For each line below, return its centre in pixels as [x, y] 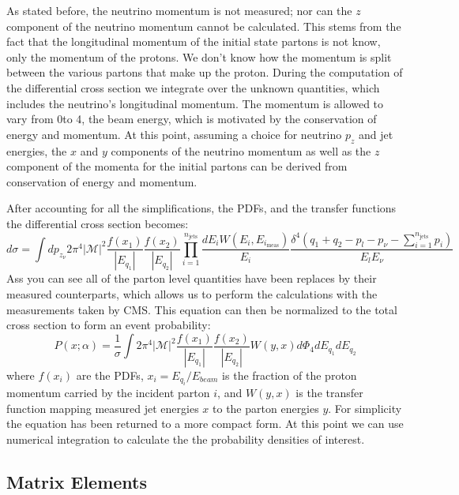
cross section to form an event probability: [109, 325]
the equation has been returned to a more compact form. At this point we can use [205, 424]
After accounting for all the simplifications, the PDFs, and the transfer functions [201, 208]
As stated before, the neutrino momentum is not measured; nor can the [179, 10]
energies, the [37, 150]
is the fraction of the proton [290, 375]
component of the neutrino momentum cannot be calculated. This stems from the [204, 26]
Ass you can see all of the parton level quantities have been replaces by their [192, 278]
